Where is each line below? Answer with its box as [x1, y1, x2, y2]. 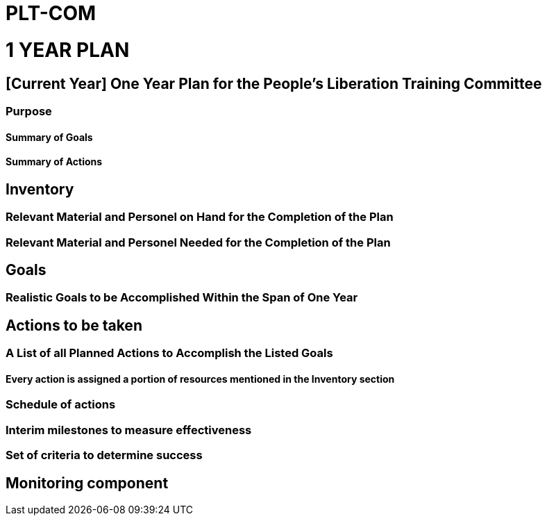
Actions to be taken [6, 316, 142, 334]
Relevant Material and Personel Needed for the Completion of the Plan [6, 235, 391, 249]
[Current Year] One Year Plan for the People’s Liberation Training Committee [6, 74, 542, 92]
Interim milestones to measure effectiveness [6, 422, 252, 437]
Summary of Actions [6, 156, 103, 168]
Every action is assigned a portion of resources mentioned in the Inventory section [6, 372, 395, 385]
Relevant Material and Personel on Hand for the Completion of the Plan [6, 210, 394, 224]
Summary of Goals [6, 131, 93, 143]
